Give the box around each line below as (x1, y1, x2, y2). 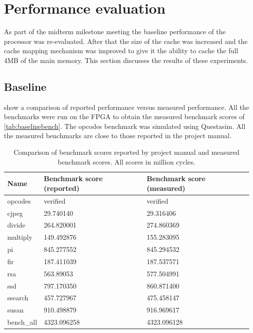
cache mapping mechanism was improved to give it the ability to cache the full (4, 45, 238, 56)
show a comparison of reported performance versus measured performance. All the (4, 102, 249, 112)
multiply (7, 232, 33, 242)
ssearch (7, 292, 29, 303)
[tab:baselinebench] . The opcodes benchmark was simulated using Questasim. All (4, 121, 246, 131)
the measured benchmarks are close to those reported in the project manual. (4, 130, 232, 141)
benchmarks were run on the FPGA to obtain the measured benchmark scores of (4, 111, 245, 122)
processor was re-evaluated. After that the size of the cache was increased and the (4, 36, 248, 46)
